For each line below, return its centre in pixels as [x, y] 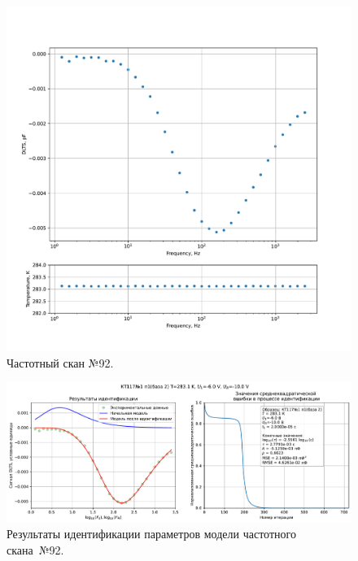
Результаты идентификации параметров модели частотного [151, 534]
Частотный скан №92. [60, 362]
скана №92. [35, 549]
